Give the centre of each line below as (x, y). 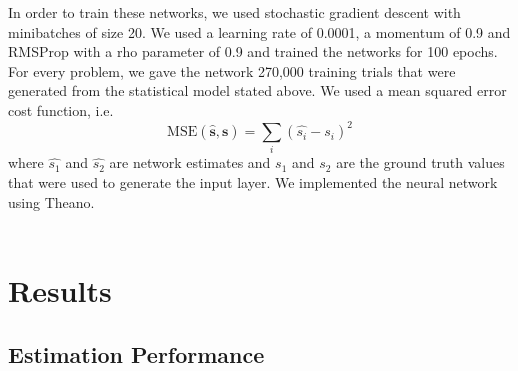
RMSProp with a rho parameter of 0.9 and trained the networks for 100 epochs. (253, 51)
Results (60, 289)
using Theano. (51, 201)
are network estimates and (190, 162)
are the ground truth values (420, 162)
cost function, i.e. (61, 109)
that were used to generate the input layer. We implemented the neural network (253, 181)
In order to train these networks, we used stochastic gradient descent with (234, 12)
